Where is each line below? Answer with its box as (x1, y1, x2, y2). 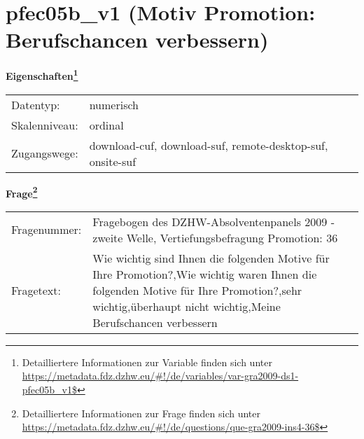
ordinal (89, 116, 124, 133)
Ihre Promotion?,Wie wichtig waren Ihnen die (92, 265, 317, 282)
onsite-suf (89, 153, 136, 169)
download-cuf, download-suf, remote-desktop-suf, (89, 137, 328, 153)
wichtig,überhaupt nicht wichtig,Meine (92, 298, 281, 314)
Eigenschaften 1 (6, 67, 78, 83)
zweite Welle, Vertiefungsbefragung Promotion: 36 (92, 229, 338, 246)
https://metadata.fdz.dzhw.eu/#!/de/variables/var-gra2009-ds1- (22, 368, 299, 383)
